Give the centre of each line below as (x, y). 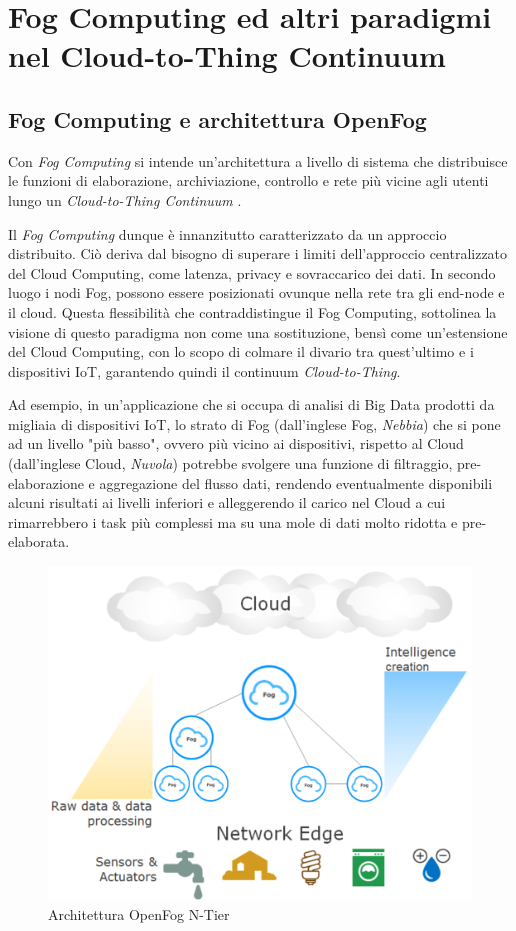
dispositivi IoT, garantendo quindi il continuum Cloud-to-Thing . (204, 370)
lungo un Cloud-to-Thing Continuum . (125, 199)
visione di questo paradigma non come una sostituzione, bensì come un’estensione (258, 331)
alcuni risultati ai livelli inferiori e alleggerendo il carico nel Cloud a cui (227, 502)
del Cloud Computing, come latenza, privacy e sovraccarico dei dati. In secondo (252, 272)
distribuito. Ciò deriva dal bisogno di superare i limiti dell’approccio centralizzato (258, 253)
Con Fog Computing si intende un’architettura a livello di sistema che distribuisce (258, 160)
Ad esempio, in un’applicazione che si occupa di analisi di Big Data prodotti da (251, 404)
